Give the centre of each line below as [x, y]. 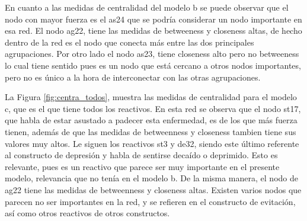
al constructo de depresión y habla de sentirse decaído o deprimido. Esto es [141, 155]
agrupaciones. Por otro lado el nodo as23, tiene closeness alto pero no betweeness [152, 54]
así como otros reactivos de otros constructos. [87, 213]
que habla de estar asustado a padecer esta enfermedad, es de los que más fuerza [151, 120]
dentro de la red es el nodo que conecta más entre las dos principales [129, 42]
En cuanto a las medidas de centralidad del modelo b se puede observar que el [147, 7]
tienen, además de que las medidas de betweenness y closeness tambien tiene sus [151, 131]
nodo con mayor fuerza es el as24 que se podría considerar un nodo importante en [153, 19]
